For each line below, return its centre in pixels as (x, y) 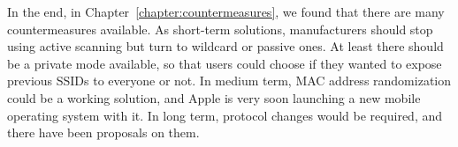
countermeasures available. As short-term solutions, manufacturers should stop (220, 29)
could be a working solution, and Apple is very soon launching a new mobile (214, 97)
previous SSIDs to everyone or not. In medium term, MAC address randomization (229, 81)
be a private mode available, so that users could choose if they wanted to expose (225, 63)
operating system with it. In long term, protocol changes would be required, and (225, 115)
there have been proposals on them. (103, 132)
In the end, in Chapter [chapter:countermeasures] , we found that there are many (226, 11)
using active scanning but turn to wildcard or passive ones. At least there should (225, 46)
